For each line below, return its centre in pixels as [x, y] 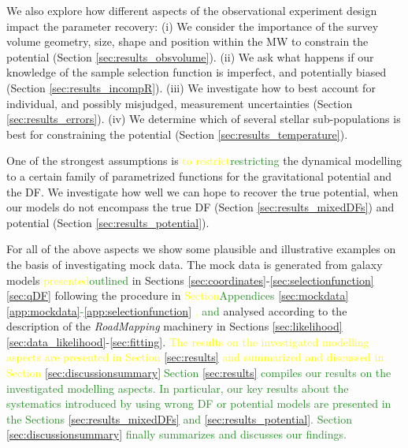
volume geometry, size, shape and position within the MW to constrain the [187, 41]
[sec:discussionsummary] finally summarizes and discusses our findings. [176, 434]
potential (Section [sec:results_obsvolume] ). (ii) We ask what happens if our [190, 56]
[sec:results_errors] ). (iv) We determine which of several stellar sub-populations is [204, 119]
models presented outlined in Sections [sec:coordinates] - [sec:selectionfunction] [190, 280]
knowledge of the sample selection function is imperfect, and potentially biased [197, 72]
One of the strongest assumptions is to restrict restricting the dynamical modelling [204, 161]
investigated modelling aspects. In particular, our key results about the [178, 388]
